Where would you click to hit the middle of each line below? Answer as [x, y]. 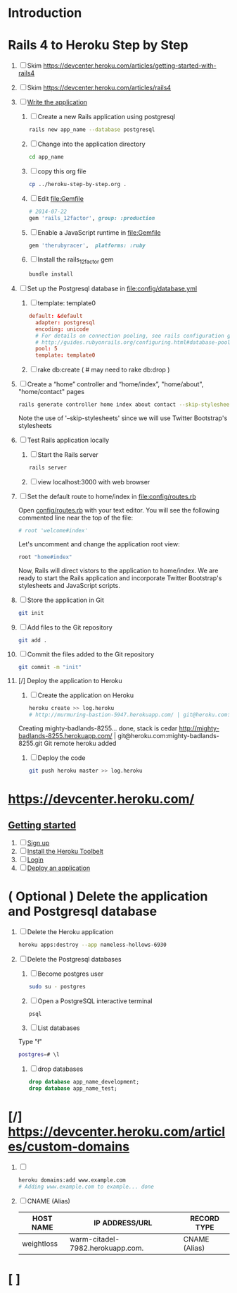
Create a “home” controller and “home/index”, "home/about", [115, 384]
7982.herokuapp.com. [107, 1248]
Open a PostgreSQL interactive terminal [95, 1001]
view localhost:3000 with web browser [94, 482]
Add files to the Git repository [70, 627]
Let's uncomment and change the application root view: [99, 544]
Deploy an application [59, 868]
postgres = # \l [39, 1055]
